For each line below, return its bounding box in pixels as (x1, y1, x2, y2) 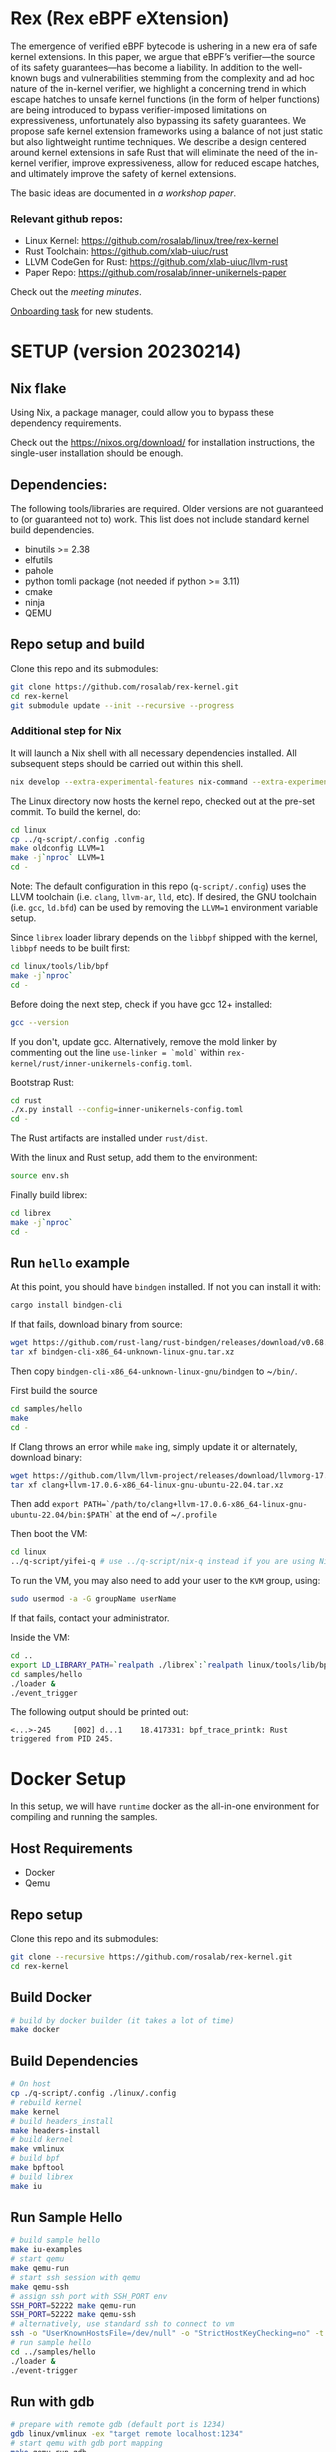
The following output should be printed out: (10, 1706, 189, 1718)
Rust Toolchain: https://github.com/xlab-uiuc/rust (24, 245, 229, 257)
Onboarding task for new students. (10, 305, 154, 317)
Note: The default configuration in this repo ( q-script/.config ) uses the (10, 880, 307, 892)
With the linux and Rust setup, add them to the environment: (10, 1152, 258, 1164)
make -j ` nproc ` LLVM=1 (10, 853, 105, 863)
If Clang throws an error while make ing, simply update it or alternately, (10, 1440, 298, 1452)
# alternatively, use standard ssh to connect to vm (10, 2319, 235, 2329)
